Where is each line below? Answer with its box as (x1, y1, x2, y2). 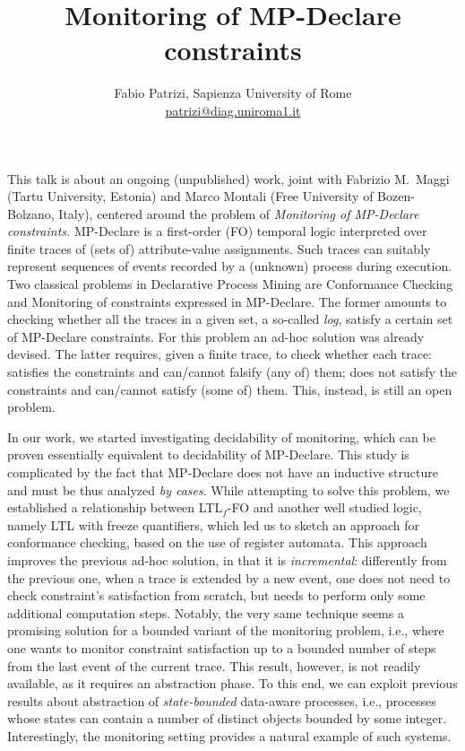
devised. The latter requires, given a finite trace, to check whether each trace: (7, 345, 432, 363)
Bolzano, (7, 204, 55, 223)
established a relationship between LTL (7, 498, 223, 517)
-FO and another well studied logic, (227, 498, 422, 517)
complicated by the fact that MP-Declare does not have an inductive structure (7, 463, 438, 481)
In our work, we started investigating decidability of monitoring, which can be (7, 427, 435, 446)
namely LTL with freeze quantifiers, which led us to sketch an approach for (7, 515, 420, 534)
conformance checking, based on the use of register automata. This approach (7, 533, 427, 552)
